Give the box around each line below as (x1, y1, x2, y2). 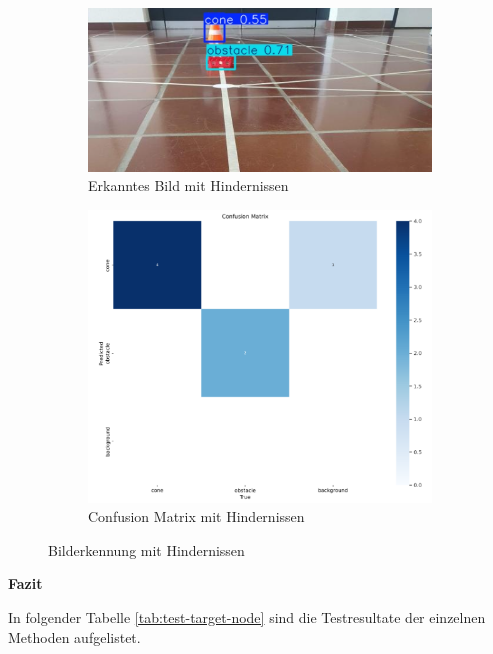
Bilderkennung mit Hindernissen (48, 539, 245, 560)
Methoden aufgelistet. (8, 626, 141, 647)
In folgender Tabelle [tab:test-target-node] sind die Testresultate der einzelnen (8, 606, 486, 627)
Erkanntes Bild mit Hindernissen (88, 175, 289, 196)
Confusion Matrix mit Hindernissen (88, 506, 305, 527)
